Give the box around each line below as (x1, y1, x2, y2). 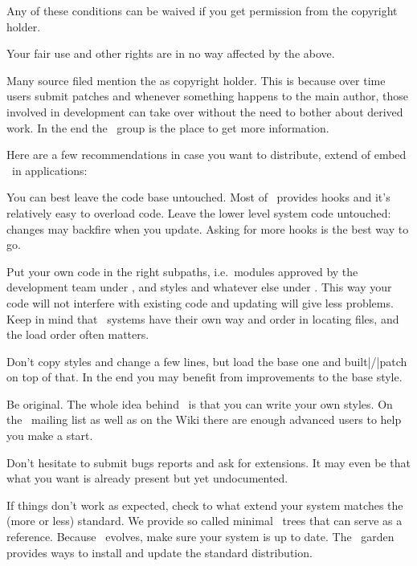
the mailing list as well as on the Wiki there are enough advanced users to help (6, 411, 402, 428)
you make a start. (6, 427, 93, 444)
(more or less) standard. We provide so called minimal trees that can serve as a (6, 512, 403, 529)
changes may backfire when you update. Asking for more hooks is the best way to (6, 220, 409, 237)
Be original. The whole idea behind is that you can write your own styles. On (6, 395, 393, 412)
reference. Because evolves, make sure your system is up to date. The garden (6, 528, 395, 545)
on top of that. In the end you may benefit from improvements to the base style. (6, 369, 403, 385)
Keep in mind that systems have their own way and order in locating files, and (6, 310, 399, 327)
